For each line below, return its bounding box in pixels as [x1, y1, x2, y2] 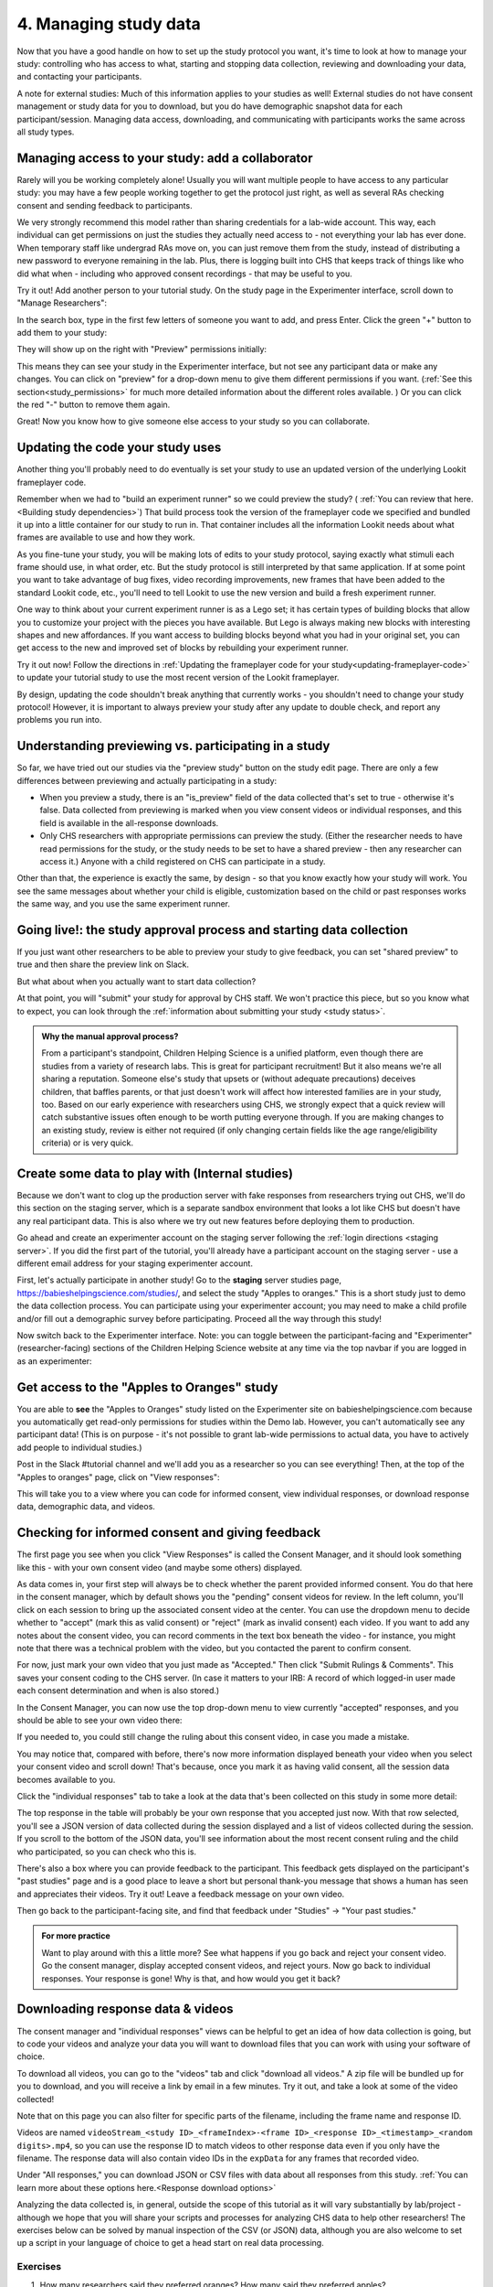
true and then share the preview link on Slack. [16, 959, 190, 970]
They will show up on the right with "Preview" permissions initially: [16, 344, 267, 355]
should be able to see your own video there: [16, 1715, 183, 1725]
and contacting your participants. [16, 71, 142, 82]
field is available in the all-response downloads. [39, 817, 219, 828]
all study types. [16, 126, 75, 137]
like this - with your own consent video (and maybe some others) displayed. [16, 1562, 303, 1573]
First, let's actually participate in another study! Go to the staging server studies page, [16, 1274, 342, 1285]
